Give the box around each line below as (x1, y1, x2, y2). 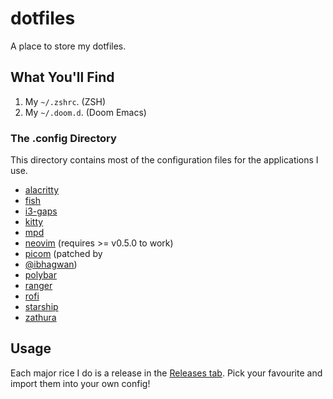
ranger (24, 280, 53, 292)
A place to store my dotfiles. (10, 40, 127, 52)
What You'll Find (10, 69, 115, 86)
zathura (24, 312, 57, 324)
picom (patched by (24, 248, 103, 260)
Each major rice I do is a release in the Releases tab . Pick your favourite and (10, 367, 323, 379)
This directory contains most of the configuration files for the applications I (10, 154, 319, 166)
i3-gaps (24, 205, 58, 217)
